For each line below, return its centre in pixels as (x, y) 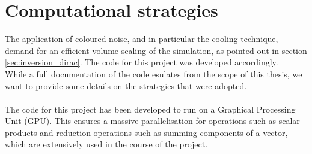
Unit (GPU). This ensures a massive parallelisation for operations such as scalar (152, 121)
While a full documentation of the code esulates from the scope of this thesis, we (154, 73)
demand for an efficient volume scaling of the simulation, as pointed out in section (156, 50)
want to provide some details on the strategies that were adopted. (126, 85)
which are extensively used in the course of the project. (106, 144)
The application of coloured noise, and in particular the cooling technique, (142, 39)
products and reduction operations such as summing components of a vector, (146, 132)
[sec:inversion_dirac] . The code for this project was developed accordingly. (142, 62)
